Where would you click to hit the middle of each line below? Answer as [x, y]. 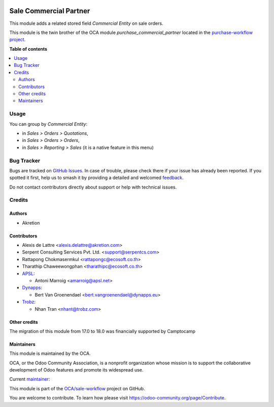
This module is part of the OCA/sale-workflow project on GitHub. [77, 388]
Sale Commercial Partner [50, 11]
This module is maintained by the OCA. [50, 354]
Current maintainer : [30, 379]
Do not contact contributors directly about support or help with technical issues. [93, 187]
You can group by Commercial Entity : [48, 124]
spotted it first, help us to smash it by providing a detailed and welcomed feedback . [96, 178]
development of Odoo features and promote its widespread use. [76, 370]
